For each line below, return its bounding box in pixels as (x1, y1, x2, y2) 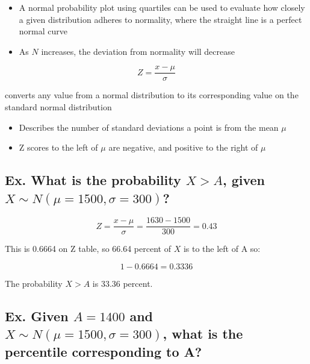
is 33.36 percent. (92, 277, 153, 290)
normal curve (19, 25, 67, 37)
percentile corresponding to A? (5, 342, 202, 360)
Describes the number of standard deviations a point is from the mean (19, 121, 279, 133)
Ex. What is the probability (5, 171, 181, 189)
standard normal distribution (5, 101, 112, 113)
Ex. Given (5, 307, 69, 325)
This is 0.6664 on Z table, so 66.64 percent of (5, 242, 171, 255)
